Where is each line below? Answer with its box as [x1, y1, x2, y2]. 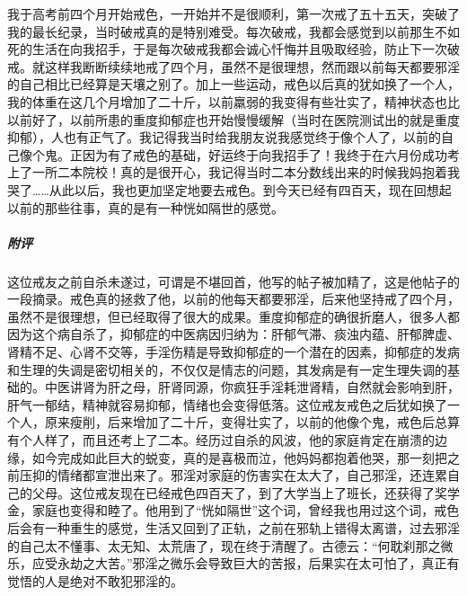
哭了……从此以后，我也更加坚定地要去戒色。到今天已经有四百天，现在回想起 [7, 180, 452, 199]
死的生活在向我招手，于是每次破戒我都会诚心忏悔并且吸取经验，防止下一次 [7, 40, 447, 58]
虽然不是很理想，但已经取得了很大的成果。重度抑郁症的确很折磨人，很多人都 [7, 307, 460, 325]
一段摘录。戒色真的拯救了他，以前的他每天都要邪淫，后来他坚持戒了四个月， [7, 289, 460, 308]
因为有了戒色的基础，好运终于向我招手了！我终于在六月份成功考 [82, 145, 460, 164]
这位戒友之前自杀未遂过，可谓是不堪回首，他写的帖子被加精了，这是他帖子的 [7, 271, 460, 290]
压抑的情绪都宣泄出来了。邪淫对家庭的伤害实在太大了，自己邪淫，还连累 [19, 466, 447, 485]
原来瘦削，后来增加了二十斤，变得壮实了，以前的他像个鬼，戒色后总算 [44, 413, 460, 431]
